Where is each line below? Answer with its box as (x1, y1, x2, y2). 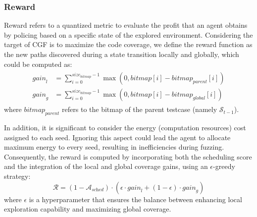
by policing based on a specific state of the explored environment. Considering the (4, 29, 253, 40)
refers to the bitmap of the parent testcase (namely (62, 104, 217, 114)
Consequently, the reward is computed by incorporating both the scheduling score (4, 151, 252, 162)
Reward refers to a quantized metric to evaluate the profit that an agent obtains (4, 20, 248, 30)
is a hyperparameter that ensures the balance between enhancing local (29, 194, 242, 204)
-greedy (213, 161, 235, 171)
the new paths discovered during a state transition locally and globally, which (4, 49, 239, 59)
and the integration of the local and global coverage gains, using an (4, 161, 208, 171)
